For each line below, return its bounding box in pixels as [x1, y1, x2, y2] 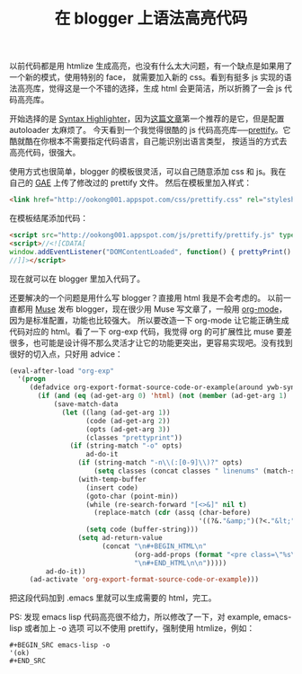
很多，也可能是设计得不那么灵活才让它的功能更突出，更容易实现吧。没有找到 [9, 337, 293, 348]
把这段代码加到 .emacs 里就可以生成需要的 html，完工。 [9, 592, 218, 603]
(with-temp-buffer [77, 474, 147, 483]
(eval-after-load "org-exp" [9, 366, 115, 376]
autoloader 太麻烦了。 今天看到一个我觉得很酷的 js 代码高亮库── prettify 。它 [9, 125, 291, 136]
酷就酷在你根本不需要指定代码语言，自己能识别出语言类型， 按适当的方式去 [9, 136, 288, 146]
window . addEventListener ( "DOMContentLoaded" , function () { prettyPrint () [9, 247, 292, 256]
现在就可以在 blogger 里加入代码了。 [9, 273, 146, 284]
